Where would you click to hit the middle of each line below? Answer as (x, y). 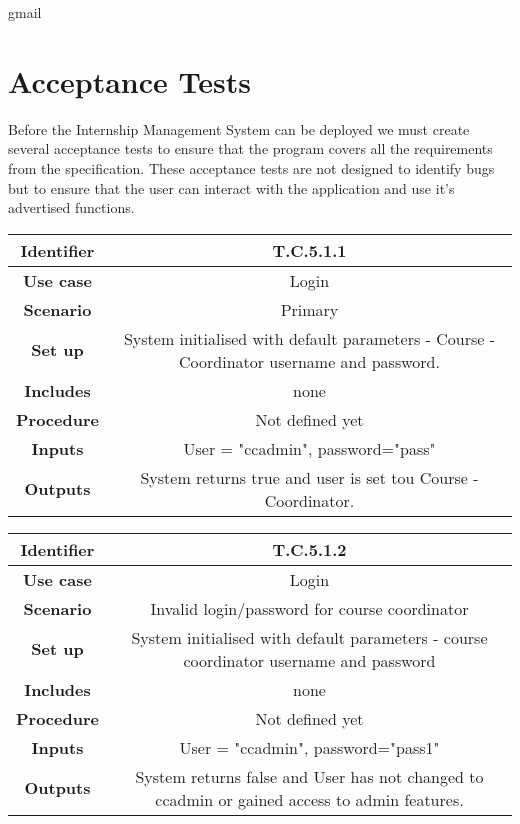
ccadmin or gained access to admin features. (309, 799)
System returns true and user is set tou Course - (309, 477)
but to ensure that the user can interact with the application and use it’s (231, 187)
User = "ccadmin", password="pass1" (309, 747)
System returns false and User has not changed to (309, 776)
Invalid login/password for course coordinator (309, 608)
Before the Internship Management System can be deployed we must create (239, 128)
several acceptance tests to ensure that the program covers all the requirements (250, 148)
